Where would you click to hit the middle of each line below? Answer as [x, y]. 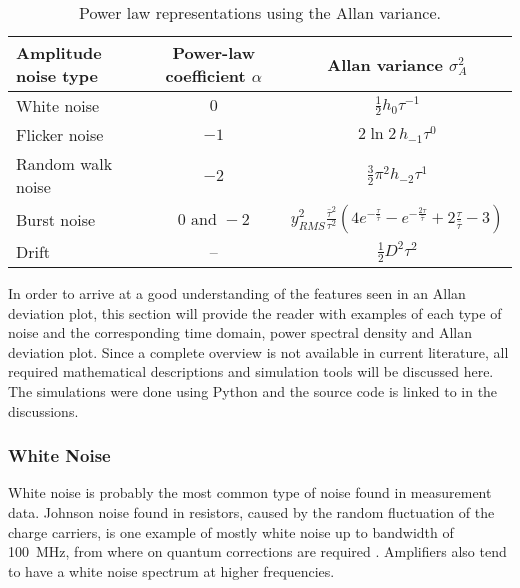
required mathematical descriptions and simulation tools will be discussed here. [251, 371]
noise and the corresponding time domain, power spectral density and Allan [240, 332]
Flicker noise [60, 134]
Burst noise [56, 219]
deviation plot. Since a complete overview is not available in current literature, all [258, 351]
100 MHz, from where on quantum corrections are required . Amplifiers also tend [257, 551]
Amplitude [59, 52]
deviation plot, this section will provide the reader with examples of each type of [255, 312]
